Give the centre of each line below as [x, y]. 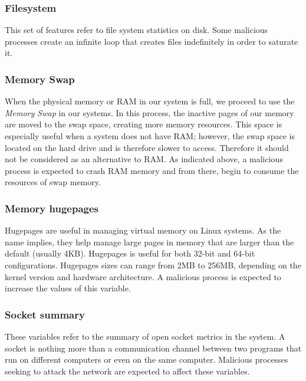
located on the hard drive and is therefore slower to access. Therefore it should [147, 147]
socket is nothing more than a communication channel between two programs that [153, 348]
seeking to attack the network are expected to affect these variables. [127, 371]
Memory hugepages [52, 208]
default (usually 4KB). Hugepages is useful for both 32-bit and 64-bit [130, 253]
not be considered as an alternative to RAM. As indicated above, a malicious [144, 159]
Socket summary [45, 314]
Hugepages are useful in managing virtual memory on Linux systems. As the [143, 230]
